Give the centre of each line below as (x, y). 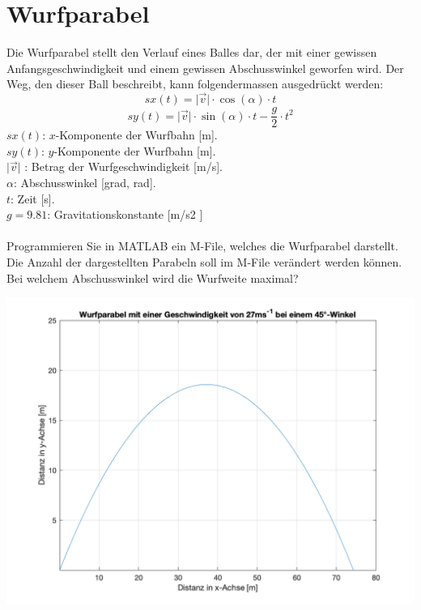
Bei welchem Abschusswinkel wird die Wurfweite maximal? (153, 277)
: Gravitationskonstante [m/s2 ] (125, 214)
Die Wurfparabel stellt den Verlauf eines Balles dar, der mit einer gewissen (192, 52)
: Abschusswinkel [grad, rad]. (85, 182)
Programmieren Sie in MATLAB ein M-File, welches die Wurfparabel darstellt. (202, 246)
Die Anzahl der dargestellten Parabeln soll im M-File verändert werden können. (204, 261)
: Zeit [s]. (33, 198)
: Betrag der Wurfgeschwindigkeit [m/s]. (123, 166)
